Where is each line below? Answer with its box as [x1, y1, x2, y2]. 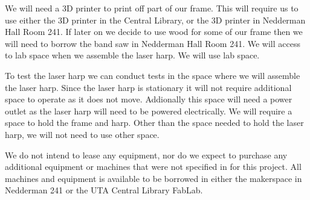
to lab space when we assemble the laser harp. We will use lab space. [5, 49, 260, 61]
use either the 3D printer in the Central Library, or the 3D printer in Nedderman [5, 13, 306, 26]
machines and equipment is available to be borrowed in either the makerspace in [5, 172, 302, 184]
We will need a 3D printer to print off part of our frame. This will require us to [5, 2, 299, 14]
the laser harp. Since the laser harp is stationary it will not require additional [5, 81, 292, 93]
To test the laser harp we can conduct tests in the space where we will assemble [5, 69, 300, 81]
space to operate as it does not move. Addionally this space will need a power [5, 93, 292, 105]
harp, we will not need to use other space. [5, 128, 160, 140]
